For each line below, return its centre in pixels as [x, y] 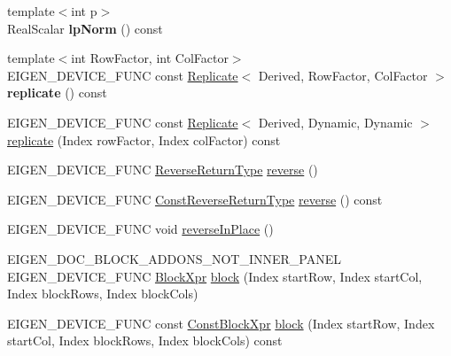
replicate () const [57, 93]
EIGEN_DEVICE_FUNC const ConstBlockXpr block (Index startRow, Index [221, 323]
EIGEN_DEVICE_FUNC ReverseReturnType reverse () [163, 170]
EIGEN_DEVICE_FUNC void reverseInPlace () [140, 229]
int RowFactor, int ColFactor [150, 58]
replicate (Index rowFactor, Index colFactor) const [144, 139]
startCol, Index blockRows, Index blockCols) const [145, 341]
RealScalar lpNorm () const [85, 28]
